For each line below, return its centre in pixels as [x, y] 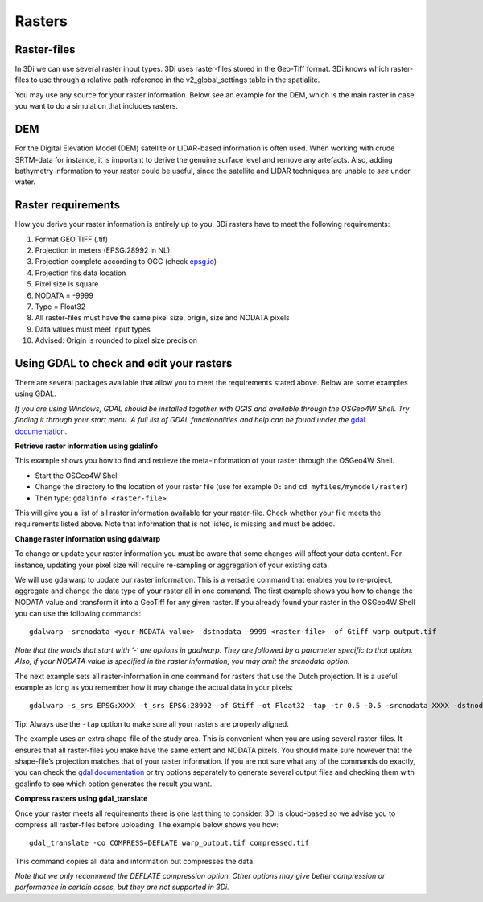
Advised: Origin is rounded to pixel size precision [116, 340]
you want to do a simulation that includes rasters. [97, 106]
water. [25, 182]
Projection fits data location [80, 273]
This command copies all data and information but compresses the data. [135, 861]
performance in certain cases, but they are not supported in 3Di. [122, 887]
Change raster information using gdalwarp [88, 538]
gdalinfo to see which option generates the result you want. [114, 784]
